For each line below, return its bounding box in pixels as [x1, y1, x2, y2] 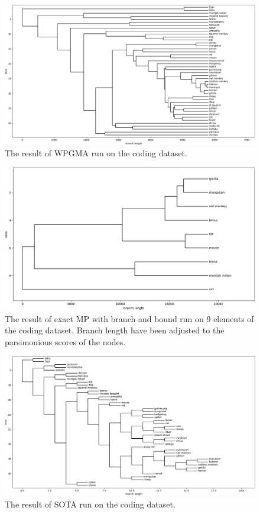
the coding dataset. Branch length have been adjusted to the [5, 324, 225, 336]
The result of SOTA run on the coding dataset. [5, 497, 175, 510]
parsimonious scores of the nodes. [5, 335, 126, 348]
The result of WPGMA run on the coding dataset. [5, 147, 187, 159]
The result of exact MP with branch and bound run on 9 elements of [5, 312, 254, 325]
